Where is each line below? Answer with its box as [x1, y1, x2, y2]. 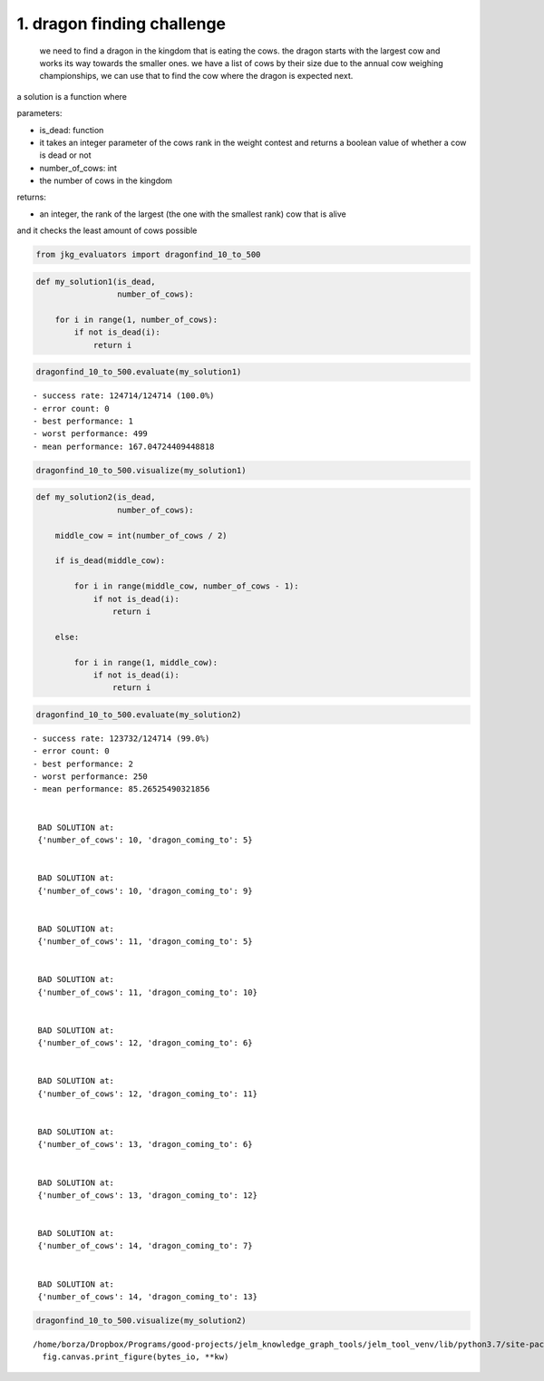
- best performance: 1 [33, 416, 134, 426]
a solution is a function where [16, 91, 127, 102]
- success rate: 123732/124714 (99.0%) [33, 733, 210, 744]
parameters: [16, 108, 63, 119]
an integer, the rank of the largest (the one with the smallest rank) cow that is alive [39, 209, 346, 219]
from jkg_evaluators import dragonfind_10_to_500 [35, 249, 261, 260]
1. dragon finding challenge [16, 14, 227, 34]
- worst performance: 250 [33, 772, 149, 782]
